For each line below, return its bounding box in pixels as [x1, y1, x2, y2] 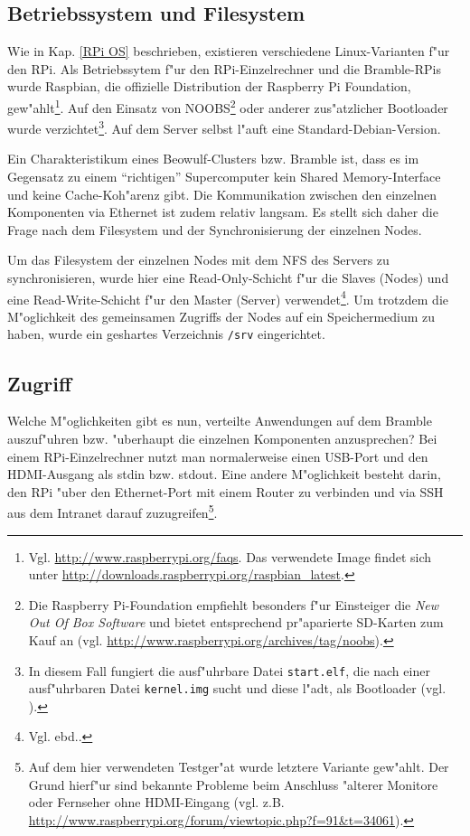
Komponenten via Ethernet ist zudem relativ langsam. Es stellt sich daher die [7, 202, 438, 221]
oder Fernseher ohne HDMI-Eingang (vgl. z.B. [28, 793, 285, 812]
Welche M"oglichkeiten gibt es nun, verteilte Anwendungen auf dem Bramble [7, 411, 432, 430]
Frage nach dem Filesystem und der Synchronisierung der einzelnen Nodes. [7, 220, 422, 239]
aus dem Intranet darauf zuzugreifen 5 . [7, 501, 218, 521]
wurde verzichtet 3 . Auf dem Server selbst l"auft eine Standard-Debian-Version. [7, 117, 441, 137]
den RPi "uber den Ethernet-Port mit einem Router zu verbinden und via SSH [7, 482, 444, 501]
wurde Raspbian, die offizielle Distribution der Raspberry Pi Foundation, [7, 77, 411, 96]
